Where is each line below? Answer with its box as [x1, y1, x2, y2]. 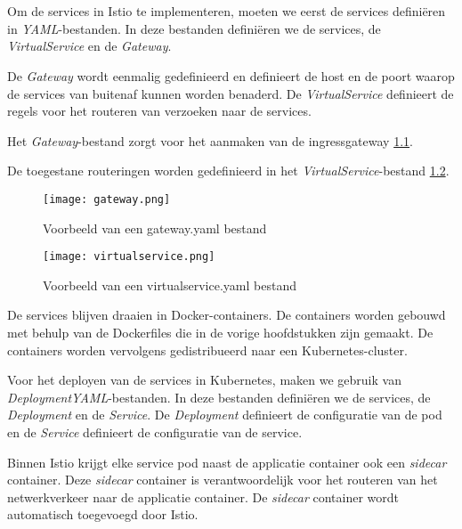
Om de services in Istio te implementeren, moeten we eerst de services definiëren [7, 2, 446, 20]
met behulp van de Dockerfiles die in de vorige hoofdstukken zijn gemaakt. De [7, 323, 434, 342]
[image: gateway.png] [43, 192, 171, 206]
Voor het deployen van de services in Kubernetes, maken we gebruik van [7, 370, 401, 389]
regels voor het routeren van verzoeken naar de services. [7, 102, 312, 120]
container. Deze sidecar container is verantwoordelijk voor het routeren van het [7, 470, 438, 489]
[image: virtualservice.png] [43, 250, 215, 264]
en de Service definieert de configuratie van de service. [7, 423, 303, 441]
